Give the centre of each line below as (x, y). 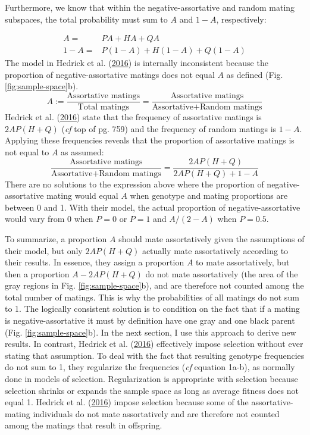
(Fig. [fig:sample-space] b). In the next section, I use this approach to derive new (151, 332)
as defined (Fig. (255, 74)
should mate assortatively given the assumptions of (212, 238)
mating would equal (82, 195)
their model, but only (44, 250)
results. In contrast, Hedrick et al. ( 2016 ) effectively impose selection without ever (154, 344)
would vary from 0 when (49, 219)
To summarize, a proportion (56, 238)
